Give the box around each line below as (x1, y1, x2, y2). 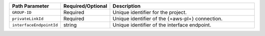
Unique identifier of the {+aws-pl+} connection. (112, 15, 223, 22)
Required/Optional (63, 3, 107, 9)
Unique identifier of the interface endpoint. (112, 22, 212, 28)
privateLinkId (12, 16, 44, 21)
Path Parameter (12, 3, 49, 9)
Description (112, 3, 141, 9)
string (63, 22, 77, 28)
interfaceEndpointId (12, 22, 58, 27)
